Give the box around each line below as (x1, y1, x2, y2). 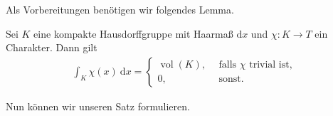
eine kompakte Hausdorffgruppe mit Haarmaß (33, 26, 233, 41)
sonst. (218, 74, 244, 85)
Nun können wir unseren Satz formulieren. (6, 98, 190, 113)
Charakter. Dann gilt (6, 40, 97, 55)
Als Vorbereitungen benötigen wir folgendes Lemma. (6, 2, 234, 16)
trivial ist (249, 60, 290, 70)
